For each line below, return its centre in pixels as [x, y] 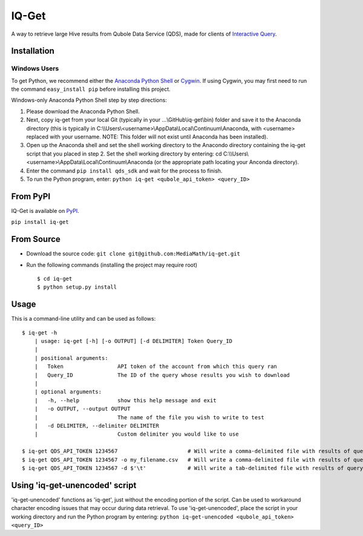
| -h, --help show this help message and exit [126, 400]
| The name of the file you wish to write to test [149, 417]
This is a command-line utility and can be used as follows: [83, 319]
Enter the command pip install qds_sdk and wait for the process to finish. [124, 171]
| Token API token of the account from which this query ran [156, 367]
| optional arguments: [68, 392]
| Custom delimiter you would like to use [136, 434]
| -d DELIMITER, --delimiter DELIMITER [97, 426]
